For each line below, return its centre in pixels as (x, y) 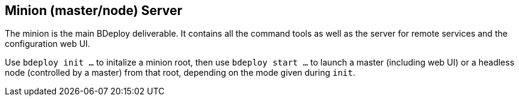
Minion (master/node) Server (94, 11)
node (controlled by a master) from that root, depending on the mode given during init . (180, 73)
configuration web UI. (48, 44)
